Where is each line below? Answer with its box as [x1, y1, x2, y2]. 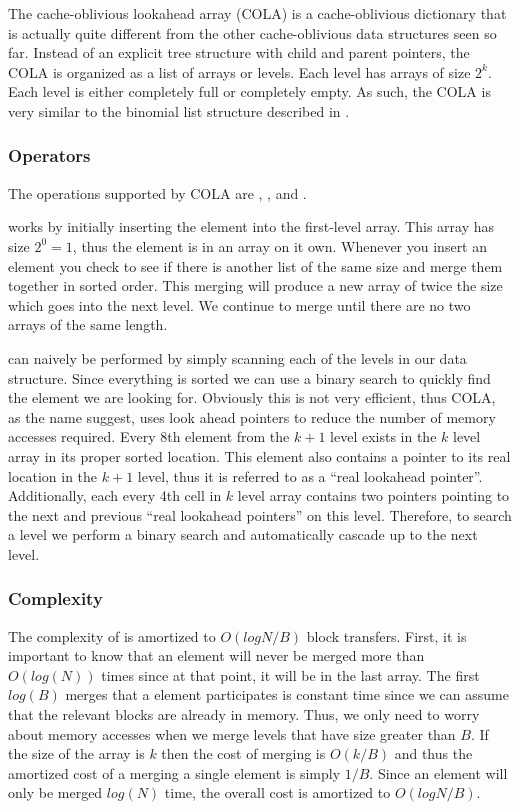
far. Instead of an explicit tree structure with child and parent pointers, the [8, 42, 470, 63]
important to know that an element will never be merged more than [8, 645, 425, 666]
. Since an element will [369, 762, 508, 783]
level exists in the [330, 426, 437, 447]
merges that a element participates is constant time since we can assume [65, 684, 509, 705]
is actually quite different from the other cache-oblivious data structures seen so [8, 22, 497, 43]
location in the [8, 465, 98, 486]
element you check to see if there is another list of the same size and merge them [8, 255, 503, 276]
